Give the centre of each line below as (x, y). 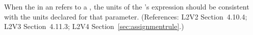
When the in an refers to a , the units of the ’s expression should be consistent (127, 6)
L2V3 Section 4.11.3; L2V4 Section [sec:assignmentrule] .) (94, 26)
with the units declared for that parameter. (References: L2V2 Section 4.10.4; (126, 16)
